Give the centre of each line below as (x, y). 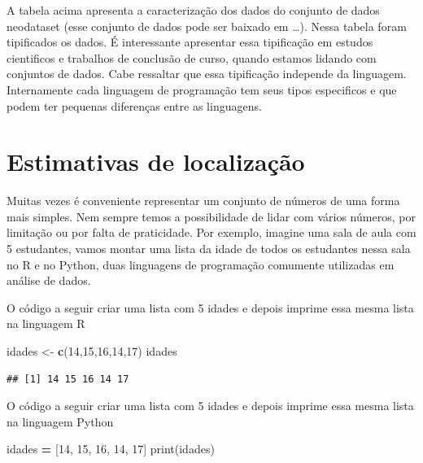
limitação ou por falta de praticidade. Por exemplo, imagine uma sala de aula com (211, 232)
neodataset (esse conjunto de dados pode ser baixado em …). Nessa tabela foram (207, 26)
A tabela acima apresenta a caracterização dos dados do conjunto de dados (193, 10)
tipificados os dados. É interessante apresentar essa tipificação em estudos (190, 42)
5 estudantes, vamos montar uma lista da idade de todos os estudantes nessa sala (209, 249)
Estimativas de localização (156, 162)
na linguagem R (46, 323)
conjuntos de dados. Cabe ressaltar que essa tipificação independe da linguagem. (207, 74)
